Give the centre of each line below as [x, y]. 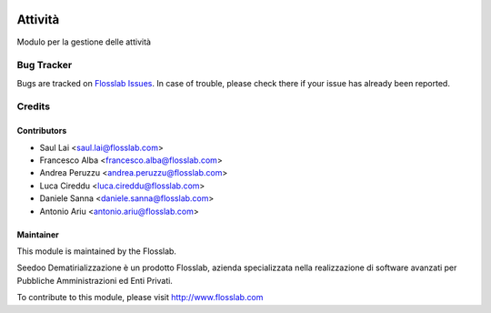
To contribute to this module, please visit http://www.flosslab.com [140, 298]
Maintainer [38, 234]
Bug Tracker [45, 66]
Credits [33, 106]
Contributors [42, 131]
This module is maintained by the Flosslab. [97, 251]
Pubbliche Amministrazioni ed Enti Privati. [95, 280]
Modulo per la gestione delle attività [84, 42]
